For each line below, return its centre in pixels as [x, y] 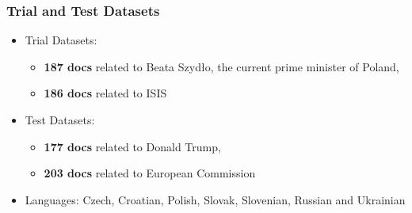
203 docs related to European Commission [150, 173]
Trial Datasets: [61, 40]
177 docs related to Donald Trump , [132, 146]
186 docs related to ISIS [105, 93]
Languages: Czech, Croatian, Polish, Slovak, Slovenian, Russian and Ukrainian [215, 199]
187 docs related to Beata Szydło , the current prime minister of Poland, [221, 66]
